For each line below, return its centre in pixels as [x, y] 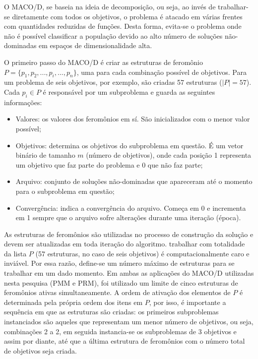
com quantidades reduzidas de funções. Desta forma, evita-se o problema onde [123, 26]
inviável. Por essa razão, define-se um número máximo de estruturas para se [119, 263]
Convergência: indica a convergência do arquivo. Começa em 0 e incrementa [131, 208]
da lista [15, 253]
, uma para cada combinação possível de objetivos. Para [161, 72]
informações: [23, 102]
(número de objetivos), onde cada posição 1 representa [169, 155]
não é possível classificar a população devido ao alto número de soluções [113, 35]
